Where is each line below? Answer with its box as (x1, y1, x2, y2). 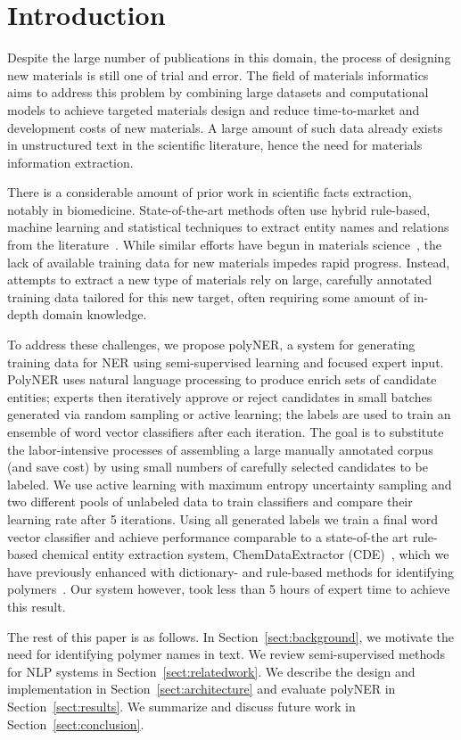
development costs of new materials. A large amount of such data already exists (7, 118, 443, 136)
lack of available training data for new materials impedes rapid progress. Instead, (7, 252, 450, 271)
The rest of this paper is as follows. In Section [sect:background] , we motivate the (7, 627, 455, 645)
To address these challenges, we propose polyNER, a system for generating (7, 335, 416, 354)
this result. (7, 596, 66, 615)
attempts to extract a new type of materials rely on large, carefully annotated (7, 270, 432, 289)
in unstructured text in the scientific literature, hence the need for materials (7, 136, 423, 154)
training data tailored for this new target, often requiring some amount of (7, 287, 410, 306)
